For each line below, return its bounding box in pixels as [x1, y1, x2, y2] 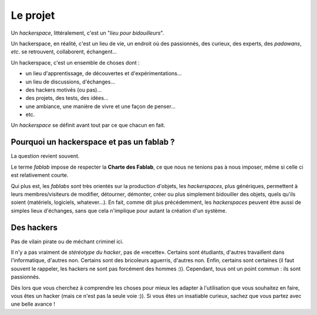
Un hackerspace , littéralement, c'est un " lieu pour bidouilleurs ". [11, 29, 164, 36]
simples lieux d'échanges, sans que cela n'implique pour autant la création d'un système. [11, 207, 227, 214]
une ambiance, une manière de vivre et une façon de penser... [25, 103, 176, 110]
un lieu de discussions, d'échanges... [25, 78, 116, 85]
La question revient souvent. [11, 153, 80, 160]
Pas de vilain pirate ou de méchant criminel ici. [11, 238, 124, 245]
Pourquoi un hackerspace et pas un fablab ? [11, 137, 175, 147]
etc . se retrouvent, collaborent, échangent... [11, 48, 117, 55]
